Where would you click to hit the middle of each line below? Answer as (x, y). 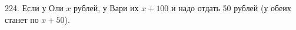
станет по (22, 19)
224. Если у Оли (34, 8)
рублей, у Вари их (106, 8)
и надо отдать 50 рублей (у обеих (231, 8)
